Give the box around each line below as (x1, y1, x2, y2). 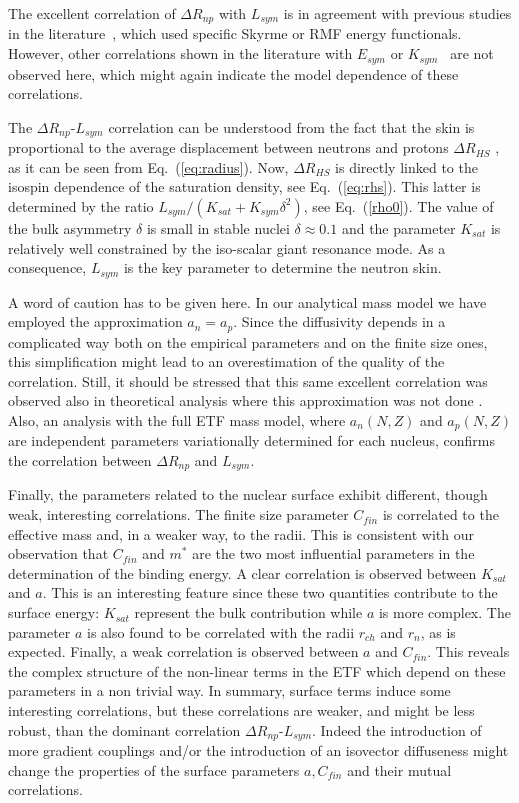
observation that (8, 543, 109, 564)
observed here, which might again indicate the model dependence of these (8, 63, 459, 84)
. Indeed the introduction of (312, 719, 482, 740)
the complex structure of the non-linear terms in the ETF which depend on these (8, 660, 506, 681)
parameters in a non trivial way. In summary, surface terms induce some (8, 680, 451, 701)
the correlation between (8, 450, 152, 471)
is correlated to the (382, 504, 499, 525)
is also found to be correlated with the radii (87, 621, 355, 642)
